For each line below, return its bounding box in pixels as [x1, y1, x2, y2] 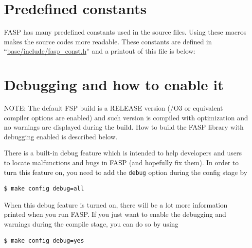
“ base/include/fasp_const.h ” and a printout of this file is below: [4, 46, 196, 56]
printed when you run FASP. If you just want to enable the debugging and [4, 209, 226, 219]
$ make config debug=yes [4, 237, 84, 244]
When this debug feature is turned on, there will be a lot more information [4, 199, 228, 210]
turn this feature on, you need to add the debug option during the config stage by [4, 167, 248, 177]
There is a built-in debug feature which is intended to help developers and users [4, 148, 242, 158]
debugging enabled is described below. [4, 131, 118, 141]
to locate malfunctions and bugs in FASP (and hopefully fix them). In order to [4, 157, 239, 167]
